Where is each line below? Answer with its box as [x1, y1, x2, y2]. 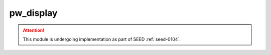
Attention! [23, 27, 45, 33]
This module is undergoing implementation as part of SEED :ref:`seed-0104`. [23, 36, 181, 42]
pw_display [9, 7, 58, 18]
